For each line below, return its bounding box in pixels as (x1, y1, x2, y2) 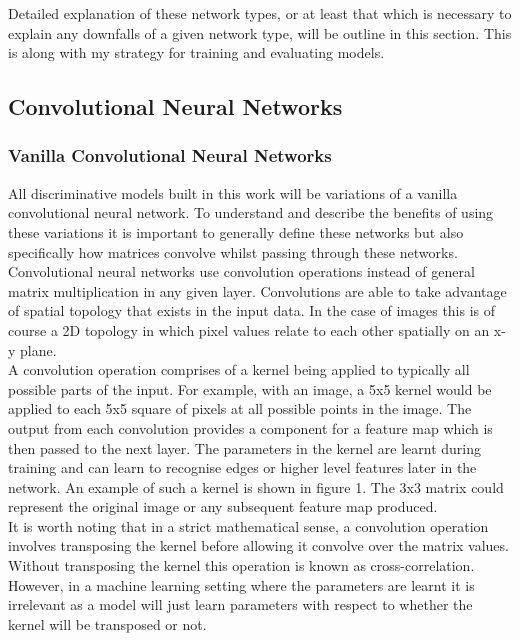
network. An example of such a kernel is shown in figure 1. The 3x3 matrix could (8, 476, 504, 497)
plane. (20, 339, 57, 360)
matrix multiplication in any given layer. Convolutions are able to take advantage (8, 280, 507, 301)
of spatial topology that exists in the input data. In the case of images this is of (8, 300, 496, 321)
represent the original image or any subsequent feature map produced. (8, 496, 438, 517)
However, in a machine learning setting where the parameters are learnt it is (8, 574, 475, 595)
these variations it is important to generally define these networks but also (8, 221, 464, 242)
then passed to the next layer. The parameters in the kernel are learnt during (8, 437, 481, 458)
